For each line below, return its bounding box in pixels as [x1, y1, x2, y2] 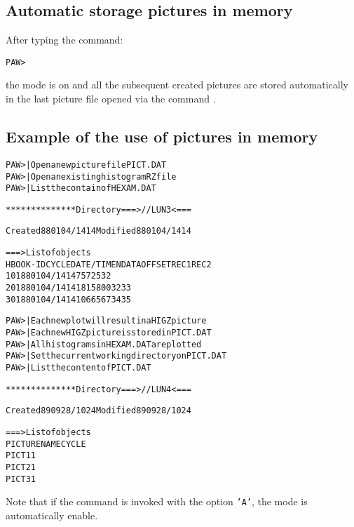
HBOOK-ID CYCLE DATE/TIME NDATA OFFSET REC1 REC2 [6, 259, 212, 269]
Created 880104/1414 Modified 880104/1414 [6, 226, 191, 236]
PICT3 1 [6, 474, 36, 484]
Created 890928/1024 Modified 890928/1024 [6, 406, 191, 416]
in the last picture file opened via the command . [6, 91, 216, 106]
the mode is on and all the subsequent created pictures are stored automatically [6, 77, 348, 92]
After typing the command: [6, 32, 123, 47]
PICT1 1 [6, 451, 36, 461]
